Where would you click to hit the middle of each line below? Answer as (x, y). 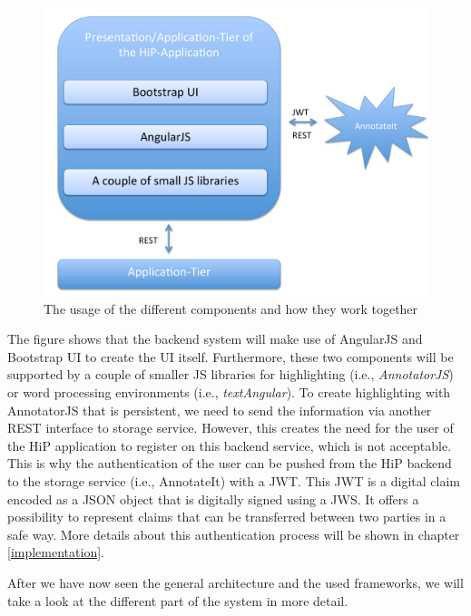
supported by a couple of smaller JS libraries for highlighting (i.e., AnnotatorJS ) (231, 374)
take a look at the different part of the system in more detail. (178, 600)
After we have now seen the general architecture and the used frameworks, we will (235, 582)
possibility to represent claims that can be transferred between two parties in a (227, 517)
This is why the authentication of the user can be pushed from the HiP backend (230, 463)
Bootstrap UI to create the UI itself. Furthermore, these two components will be (231, 356)
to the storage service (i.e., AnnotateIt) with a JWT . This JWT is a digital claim (234, 480)
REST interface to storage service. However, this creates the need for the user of (231, 428)
